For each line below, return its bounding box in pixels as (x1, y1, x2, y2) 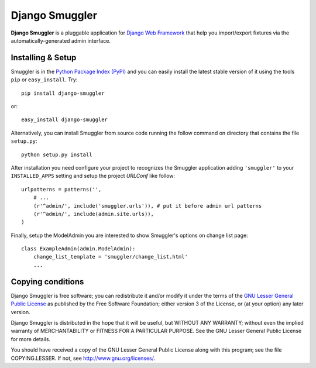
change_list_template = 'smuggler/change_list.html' (33, 253, 188, 260)
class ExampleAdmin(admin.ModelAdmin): (21, 246, 136, 252)
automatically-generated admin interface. (11, 37, 111, 44)
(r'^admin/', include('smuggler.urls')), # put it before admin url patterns (33, 202, 262, 209)
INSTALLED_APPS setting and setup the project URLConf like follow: (11, 173, 176, 180)
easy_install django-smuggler (21, 116, 108, 123)
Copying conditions (11, 277, 84, 287)
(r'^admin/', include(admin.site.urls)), (33, 211, 154, 217)
